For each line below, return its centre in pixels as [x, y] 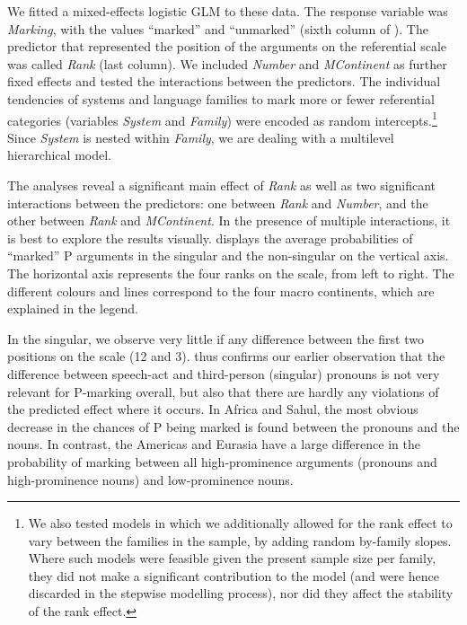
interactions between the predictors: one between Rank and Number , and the [218, 202]
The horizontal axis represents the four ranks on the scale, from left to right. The [231, 273]
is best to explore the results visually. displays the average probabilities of [210, 238]
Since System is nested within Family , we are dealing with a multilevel [201, 137]
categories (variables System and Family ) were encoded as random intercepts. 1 [222, 119]
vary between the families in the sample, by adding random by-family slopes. [240, 540]
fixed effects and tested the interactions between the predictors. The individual [224, 81]
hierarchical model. [59, 155]
